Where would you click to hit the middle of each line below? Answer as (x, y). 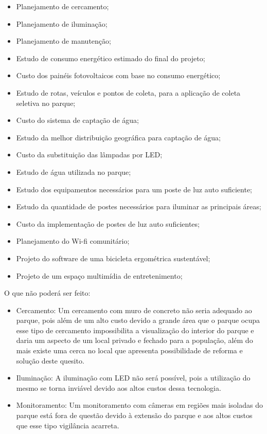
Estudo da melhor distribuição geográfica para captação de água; (118, 137)
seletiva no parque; (46, 103)
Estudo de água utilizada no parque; (74, 171)
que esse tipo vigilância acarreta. (68, 425)
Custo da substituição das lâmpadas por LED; (89, 155)
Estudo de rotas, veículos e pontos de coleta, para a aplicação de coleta (128, 92)
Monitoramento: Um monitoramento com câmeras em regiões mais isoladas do (139, 405)
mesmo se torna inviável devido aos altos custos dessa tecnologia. (119, 387)
